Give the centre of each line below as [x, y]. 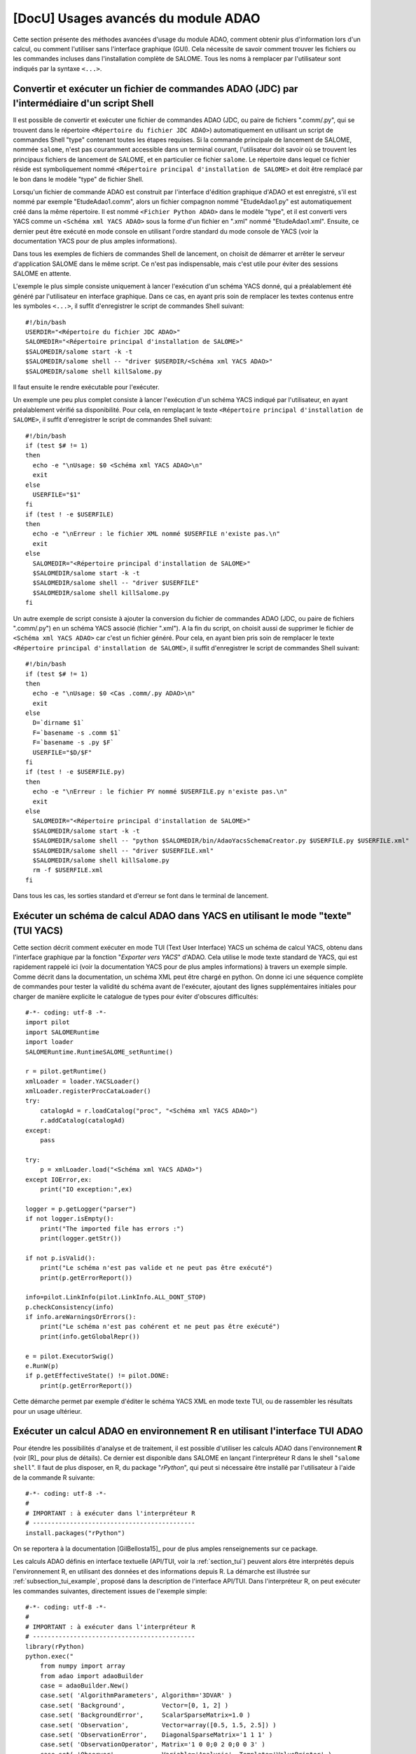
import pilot [48, 1022]
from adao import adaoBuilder [91, 1676]
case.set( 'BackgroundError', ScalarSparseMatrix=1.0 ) [145, 1715]
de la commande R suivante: [54, 1478]
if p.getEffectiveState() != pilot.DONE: [97, 1376]
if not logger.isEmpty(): [70, 1219]
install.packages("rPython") [75, 1533]
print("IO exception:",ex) [86, 1189]
